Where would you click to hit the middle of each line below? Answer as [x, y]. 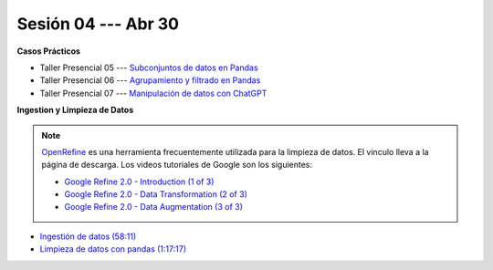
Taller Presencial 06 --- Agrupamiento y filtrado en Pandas [150, 80]
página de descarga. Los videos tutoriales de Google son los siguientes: [177, 165]
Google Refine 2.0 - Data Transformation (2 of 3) [156, 194]
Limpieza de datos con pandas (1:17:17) [113, 249]
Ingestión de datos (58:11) [88, 236]
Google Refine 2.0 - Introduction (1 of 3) [139, 182]
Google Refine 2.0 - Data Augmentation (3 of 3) [154, 207]
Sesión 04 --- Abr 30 [98, 24]
